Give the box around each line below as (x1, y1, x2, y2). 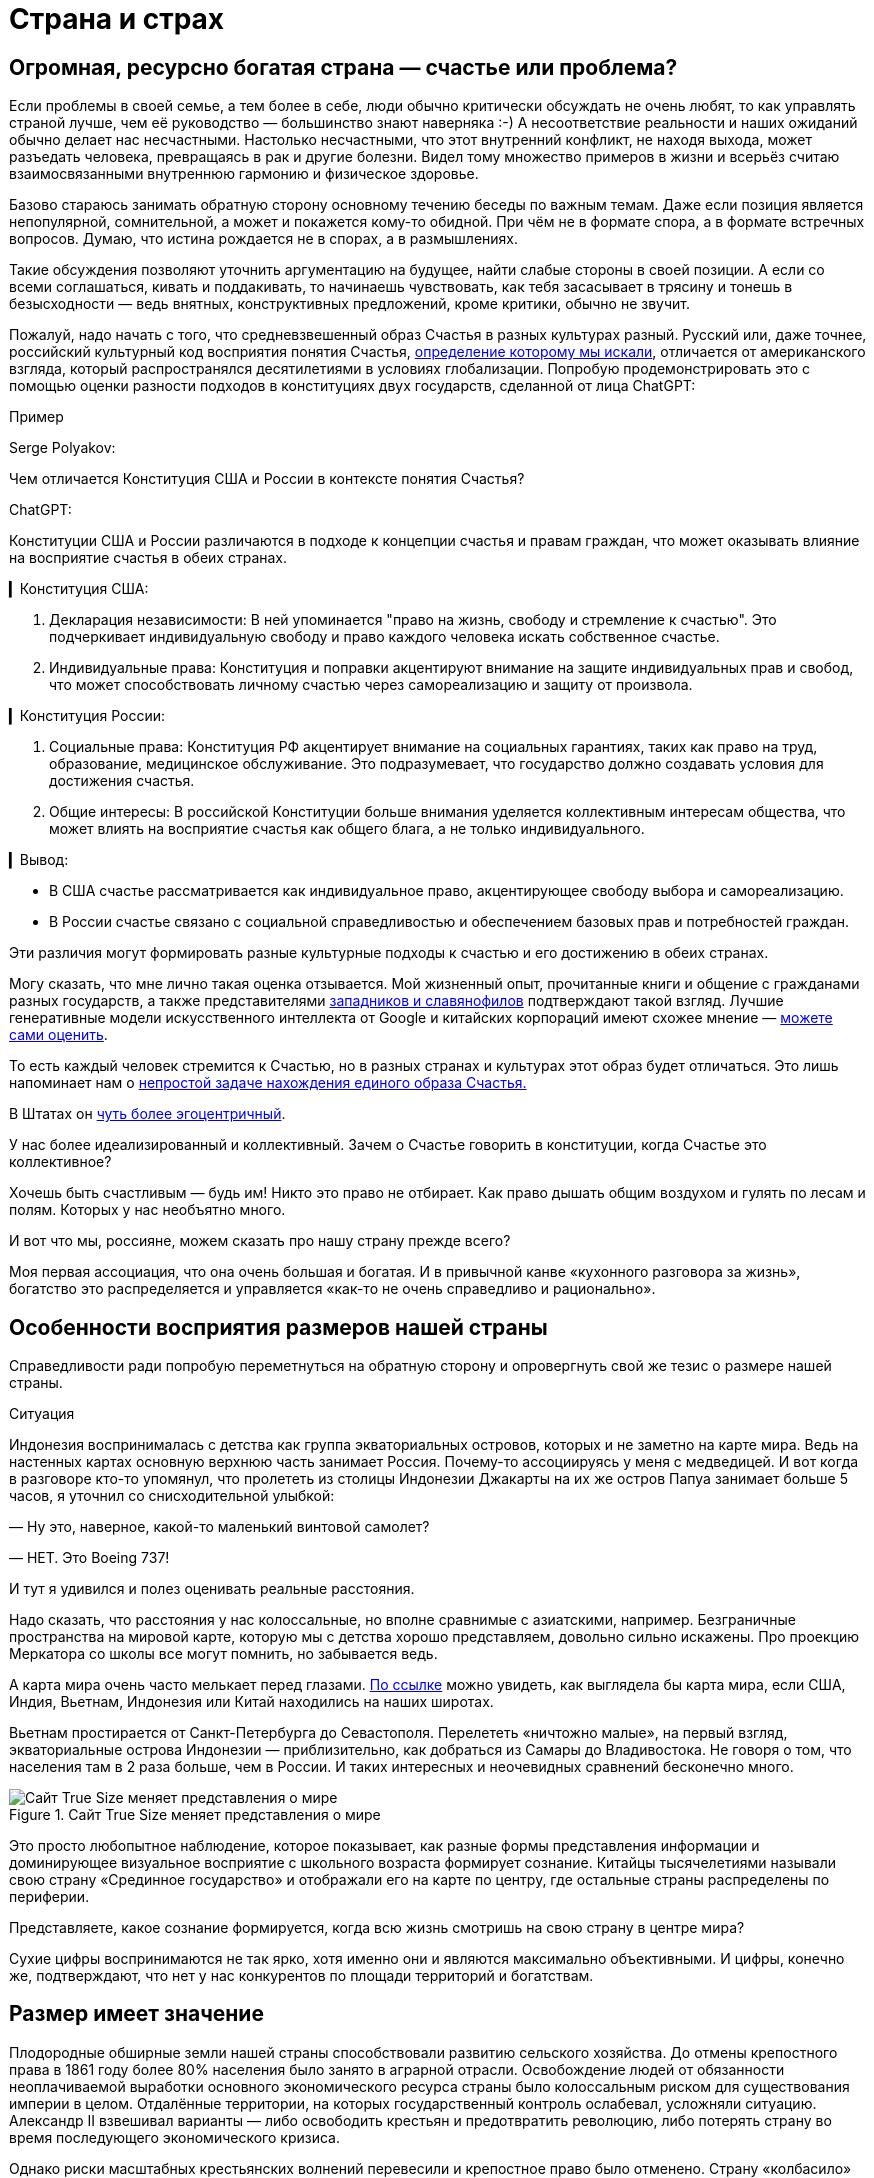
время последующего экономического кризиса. (9, 2128, 340, 2146)
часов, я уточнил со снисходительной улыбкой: (9, 1487, 335, 1505)
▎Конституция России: (9, 707, 166, 725)
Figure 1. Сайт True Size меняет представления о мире (9, 1806, 381, 1824)
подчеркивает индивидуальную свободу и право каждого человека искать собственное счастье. (49, 628, 720, 646)
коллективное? (9, 1153, 112, 1171)
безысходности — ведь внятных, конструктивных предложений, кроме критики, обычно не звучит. (9, 295, 691, 313)
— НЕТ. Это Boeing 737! (9, 1549, 170, 1567)
